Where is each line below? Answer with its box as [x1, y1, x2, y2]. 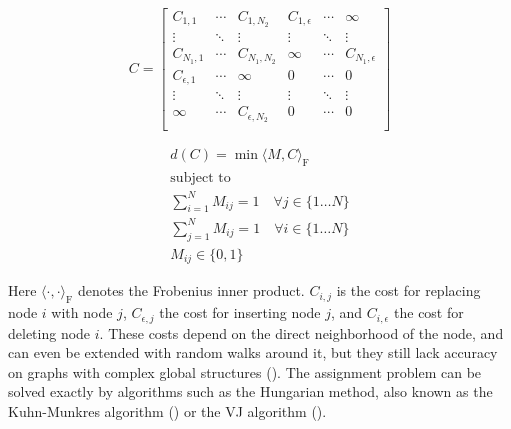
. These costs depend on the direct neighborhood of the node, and [99, 322, 504, 343]
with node [51, 302, 113, 323]
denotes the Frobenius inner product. [77, 280, 305, 301]
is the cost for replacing [336, 280, 481, 301]
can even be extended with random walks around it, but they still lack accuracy [8, 342, 498, 363]
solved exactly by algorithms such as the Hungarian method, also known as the [8, 381, 493, 402]
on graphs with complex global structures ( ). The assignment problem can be [8, 361, 482, 382]
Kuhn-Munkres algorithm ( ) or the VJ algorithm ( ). [8, 400, 327, 421]
